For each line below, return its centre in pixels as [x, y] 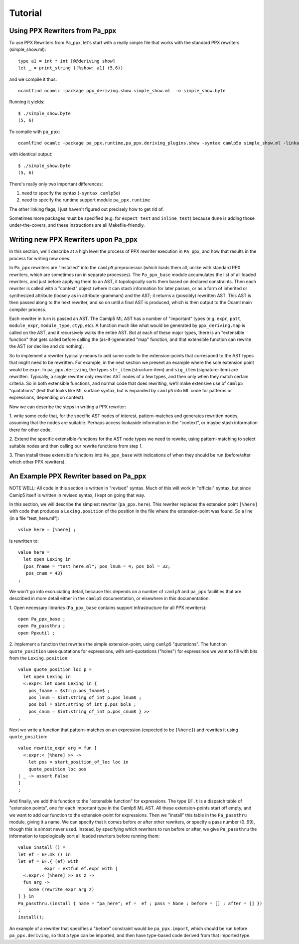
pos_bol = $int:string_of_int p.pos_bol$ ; [82, 705]
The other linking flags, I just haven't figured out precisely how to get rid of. [86, 209]
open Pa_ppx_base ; [42, 619]
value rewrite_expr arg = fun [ [58, 748]
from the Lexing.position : [39, 658]
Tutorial [26, 13]
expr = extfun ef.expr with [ [81, 868]
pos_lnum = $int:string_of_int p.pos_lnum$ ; [85, 698]
